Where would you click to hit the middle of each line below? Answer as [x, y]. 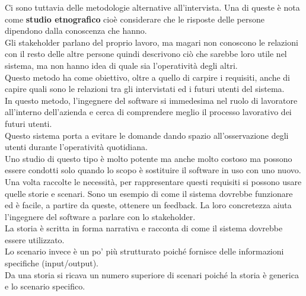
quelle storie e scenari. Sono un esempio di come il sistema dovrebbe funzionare [149, 193]
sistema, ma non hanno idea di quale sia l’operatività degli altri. [121, 65]
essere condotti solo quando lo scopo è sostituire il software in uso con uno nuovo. [153, 170]
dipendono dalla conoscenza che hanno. [76, 31]
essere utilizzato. [35, 239]
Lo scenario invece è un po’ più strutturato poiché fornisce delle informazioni [144, 251]
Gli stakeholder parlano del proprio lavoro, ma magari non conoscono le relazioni [152, 42]
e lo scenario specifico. [45, 286]
